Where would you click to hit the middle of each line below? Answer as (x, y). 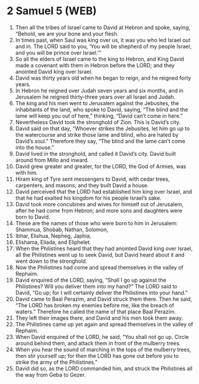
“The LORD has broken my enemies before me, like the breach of (94, 305)
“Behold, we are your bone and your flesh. (67, 33)
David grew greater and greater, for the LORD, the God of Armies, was (101, 166)
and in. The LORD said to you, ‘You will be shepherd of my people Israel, (103, 46)
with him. (26, 172)
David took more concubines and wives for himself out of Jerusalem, (99, 204)
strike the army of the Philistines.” (56, 362)
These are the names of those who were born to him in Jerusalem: (97, 223)
